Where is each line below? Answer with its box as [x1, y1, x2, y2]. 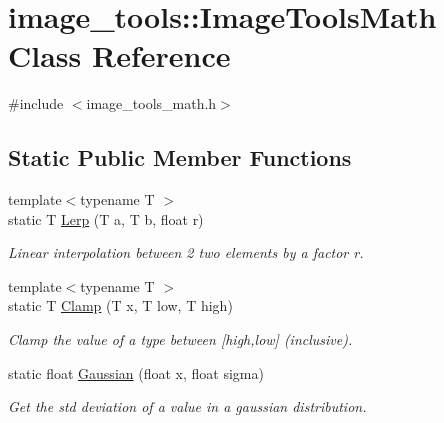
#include [8, 93, 64, 114]
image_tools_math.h [86, 93, 217, 114]
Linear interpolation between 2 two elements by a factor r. [8, 242, 364, 263]
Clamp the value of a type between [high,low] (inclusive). [8, 329, 353, 350]
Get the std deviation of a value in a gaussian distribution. [8, 396, 367, 417]
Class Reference [8, 35, 231, 76]
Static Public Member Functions [8, 142, 352, 173]
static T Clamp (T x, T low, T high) [8, 295, 233, 316]
